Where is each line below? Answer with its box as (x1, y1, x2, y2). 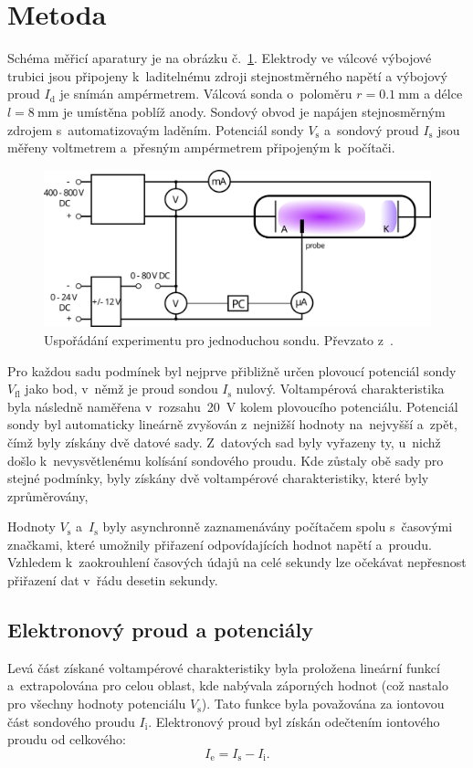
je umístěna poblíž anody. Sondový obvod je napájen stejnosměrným (62, 101, 446, 121)
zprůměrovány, (7, 486, 89, 505)
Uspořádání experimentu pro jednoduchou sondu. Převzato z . (44, 330, 394, 349)
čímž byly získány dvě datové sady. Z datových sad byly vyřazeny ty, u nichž (7, 432, 441, 451)
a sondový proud (323, 120, 419, 139)
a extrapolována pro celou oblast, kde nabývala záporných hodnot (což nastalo (7, 676, 448, 695)
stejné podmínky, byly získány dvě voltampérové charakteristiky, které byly (7, 468, 429, 488)
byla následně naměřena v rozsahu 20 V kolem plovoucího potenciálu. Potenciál (7, 396, 458, 416)
